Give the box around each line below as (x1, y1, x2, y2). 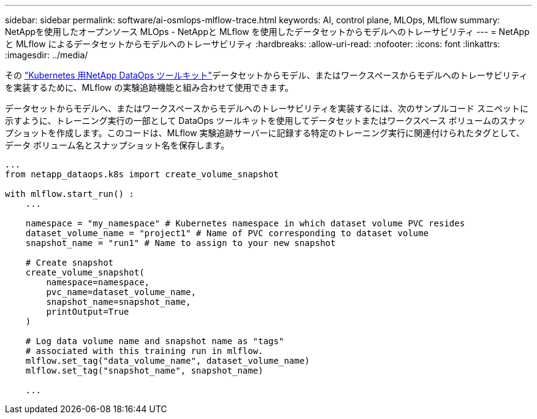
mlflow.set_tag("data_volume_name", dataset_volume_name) (25, 356, 310, 366)
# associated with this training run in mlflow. (25, 346, 264, 356)
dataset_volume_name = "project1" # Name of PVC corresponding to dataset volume (25, 228, 429, 238)
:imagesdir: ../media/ (5, 50, 88, 60)
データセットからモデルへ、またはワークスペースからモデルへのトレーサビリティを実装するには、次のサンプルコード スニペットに (5, 103, 529, 113)
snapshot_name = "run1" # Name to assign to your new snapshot (25, 238, 336, 248)
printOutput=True (46, 307, 129, 317)
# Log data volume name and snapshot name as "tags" (25, 336, 284, 346)
